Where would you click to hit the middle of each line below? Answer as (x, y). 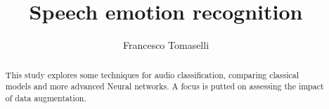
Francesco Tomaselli (166, 45)
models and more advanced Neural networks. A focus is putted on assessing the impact (164, 86)
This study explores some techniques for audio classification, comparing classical (152, 74)
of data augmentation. (46, 97)
